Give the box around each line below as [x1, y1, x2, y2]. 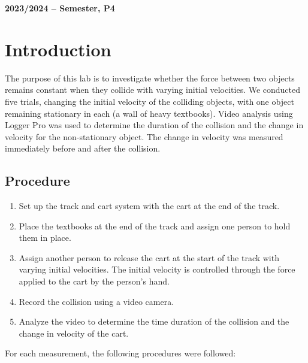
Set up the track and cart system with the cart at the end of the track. [19, 199, 280, 212]
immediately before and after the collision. [5, 142, 161, 155]
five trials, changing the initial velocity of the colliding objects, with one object [5, 95, 294, 107]
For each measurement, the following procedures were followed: [5, 347, 236, 359]
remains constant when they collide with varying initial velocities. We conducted [5, 83, 301, 96]
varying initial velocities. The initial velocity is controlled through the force [19, 263, 295, 276]
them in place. [19, 231, 71, 244]
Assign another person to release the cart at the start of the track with [19, 251, 279, 264]
